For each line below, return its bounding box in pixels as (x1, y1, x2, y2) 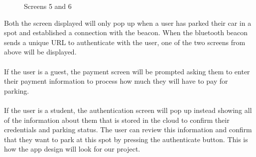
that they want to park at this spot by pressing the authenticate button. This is (4, 134, 248, 144)
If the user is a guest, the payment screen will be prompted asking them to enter (4, 66, 250, 76)
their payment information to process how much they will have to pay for (4, 76, 228, 86)
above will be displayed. (4, 47, 77, 57)
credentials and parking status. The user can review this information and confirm (4, 124, 252, 135)
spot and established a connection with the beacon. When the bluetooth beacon (4, 27, 248, 38)
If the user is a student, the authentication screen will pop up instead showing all (4, 105, 252, 115)
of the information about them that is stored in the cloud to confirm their (4, 114, 230, 125)
